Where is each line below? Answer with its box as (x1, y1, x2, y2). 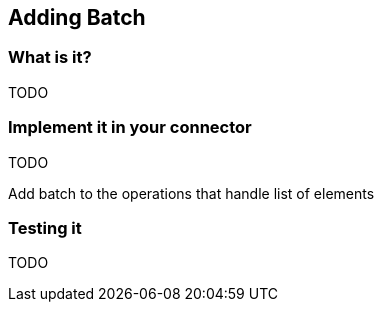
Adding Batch (8, 5, 146, 30)
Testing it (8, 217, 82, 238)
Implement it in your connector (8, 117, 252, 138)
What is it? (8, 47, 92, 68)
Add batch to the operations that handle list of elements (8, 184, 375, 202)
